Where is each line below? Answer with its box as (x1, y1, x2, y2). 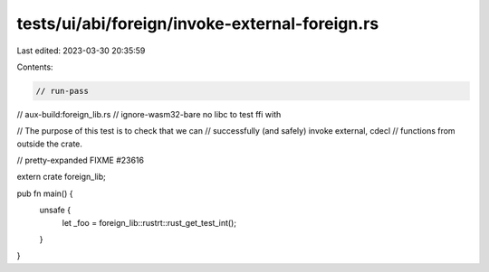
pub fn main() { (16, 188, 73, 199)
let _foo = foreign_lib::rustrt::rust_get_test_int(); (62, 217, 237, 228)
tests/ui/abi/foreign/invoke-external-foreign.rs (16, 14, 379, 33)
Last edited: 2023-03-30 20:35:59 (16, 45, 146, 56)
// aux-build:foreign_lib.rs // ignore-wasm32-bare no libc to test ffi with (16, 108, 282, 119)
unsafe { (39, 204, 72, 216)
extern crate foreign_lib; (16, 172, 106, 183)
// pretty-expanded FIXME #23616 (16, 155, 145, 166)
